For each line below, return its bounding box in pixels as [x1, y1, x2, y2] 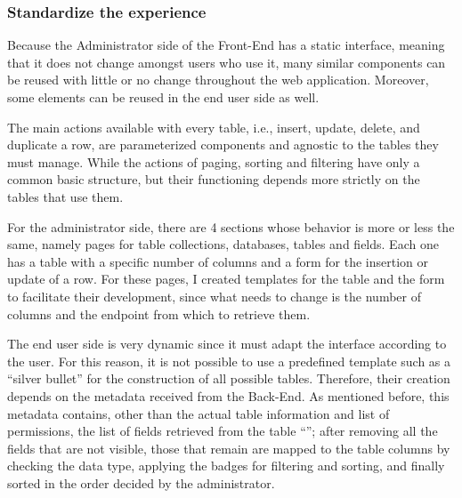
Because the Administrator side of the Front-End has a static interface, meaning [7, 36, 445, 54]
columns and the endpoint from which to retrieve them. [7, 304, 311, 323]
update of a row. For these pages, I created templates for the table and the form [7, 269, 445, 288]
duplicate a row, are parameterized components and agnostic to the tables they [7, 135, 439, 154]
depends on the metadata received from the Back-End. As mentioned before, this [7, 386, 450, 405]
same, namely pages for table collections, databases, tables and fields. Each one [7, 235, 439, 253]
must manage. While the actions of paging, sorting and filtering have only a [7, 152, 420, 171]
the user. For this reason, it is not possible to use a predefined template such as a [7, 351, 451, 370]
